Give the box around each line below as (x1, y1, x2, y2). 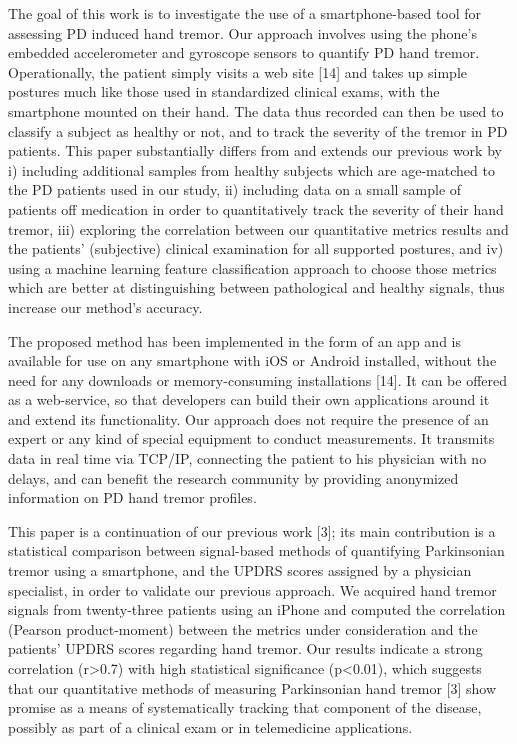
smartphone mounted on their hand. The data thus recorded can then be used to (8, 100, 504, 121)
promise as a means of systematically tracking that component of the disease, (8, 697, 482, 718)
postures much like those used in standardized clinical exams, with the (8, 81, 440, 102)
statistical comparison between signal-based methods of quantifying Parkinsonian (8, 540, 505, 561)
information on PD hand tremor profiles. (8, 487, 257, 508)
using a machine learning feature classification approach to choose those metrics (8, 257, 497, 278)
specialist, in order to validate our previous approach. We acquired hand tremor (8, 579, 497, 600)
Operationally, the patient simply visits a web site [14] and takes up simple (8, 61, 468, 82)
